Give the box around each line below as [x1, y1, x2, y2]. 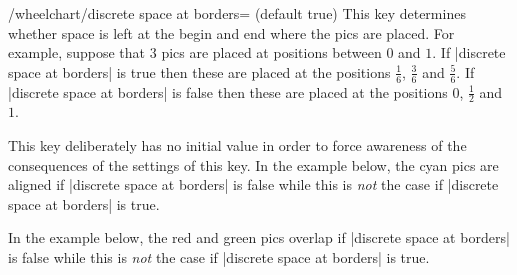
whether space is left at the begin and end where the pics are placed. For [8, 22, 455, 43]
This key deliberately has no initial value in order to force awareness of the [8, 135, 467, 156]
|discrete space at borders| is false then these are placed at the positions [8, 81, 448, 102]
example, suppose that [8, 42, 146, 63]
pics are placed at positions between [161, 42, 382, 63]
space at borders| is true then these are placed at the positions [8, 61, 391, 82]
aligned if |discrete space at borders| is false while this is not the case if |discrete [8, 174, 499, 195]
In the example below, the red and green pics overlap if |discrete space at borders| [8, 227, 510, 248]
